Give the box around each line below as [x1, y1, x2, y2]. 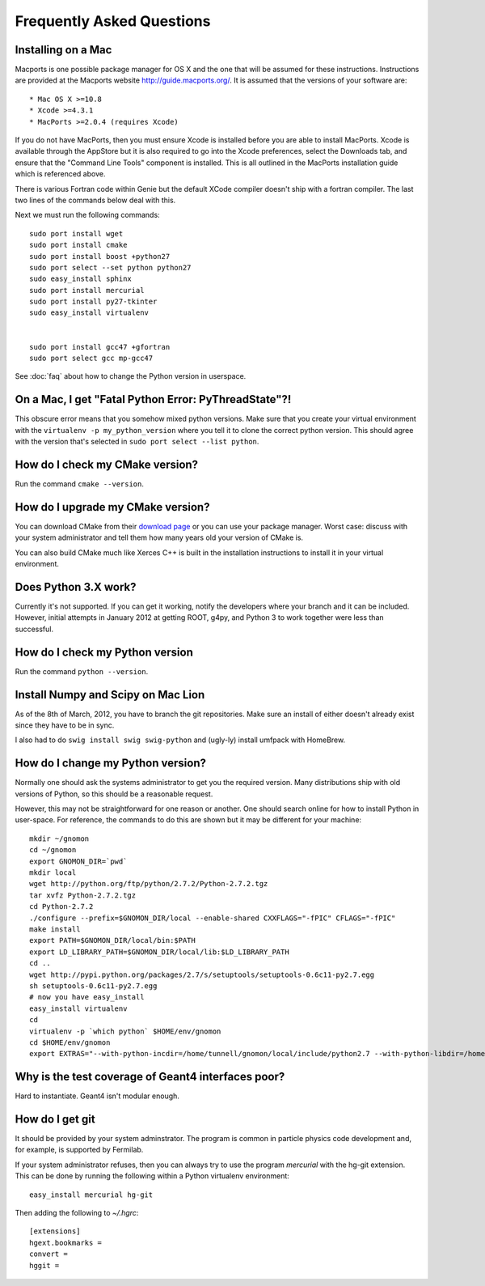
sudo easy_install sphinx [29, 274, 133, 283]
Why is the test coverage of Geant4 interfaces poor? [15, 1070, 285, 1084]
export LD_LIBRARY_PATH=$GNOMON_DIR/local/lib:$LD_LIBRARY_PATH [29, 947, 290, 957]
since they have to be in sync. [15, 720, 115, 730]
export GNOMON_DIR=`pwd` [29, 856, 128, 866]
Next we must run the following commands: [15, 210, 161, 220]
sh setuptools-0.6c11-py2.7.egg [29, 981, 158, 991]
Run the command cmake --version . [15, 479, 145, 489]
